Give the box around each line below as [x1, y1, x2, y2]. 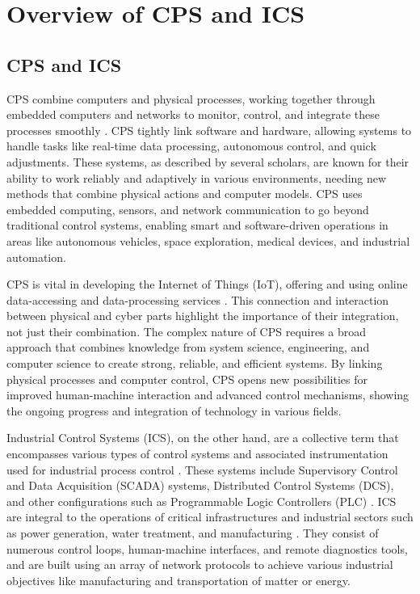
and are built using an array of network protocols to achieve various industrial [6, 556, 393, 573]
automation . [6, 248, 66, 265]
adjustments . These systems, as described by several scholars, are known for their [6, 153, 409, 170]
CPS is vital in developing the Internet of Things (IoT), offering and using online [6, 276, 408, 293]
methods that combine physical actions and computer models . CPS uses [6, 185, 363, 202]
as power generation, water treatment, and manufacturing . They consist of [6, 524, 379, 541]
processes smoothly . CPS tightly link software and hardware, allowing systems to [6, 121, 412, 138]
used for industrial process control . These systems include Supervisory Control [6, 461, 398, 478]
